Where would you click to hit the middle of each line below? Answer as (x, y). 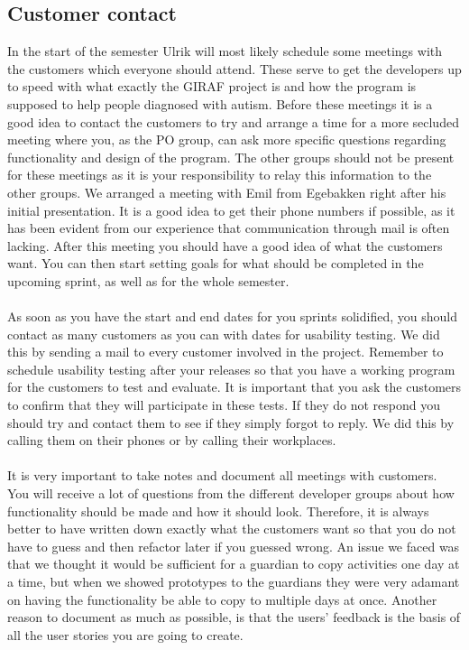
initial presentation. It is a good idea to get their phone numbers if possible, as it (231, 210)
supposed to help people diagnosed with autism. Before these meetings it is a (220, 103)
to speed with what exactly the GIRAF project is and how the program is (212, 86)
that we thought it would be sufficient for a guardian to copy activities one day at (234, 564)
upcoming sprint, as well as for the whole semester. (148, 280)
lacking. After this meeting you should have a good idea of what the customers (225, 245)
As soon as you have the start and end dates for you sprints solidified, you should (232, 316)
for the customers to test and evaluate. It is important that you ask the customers (234, 387)
